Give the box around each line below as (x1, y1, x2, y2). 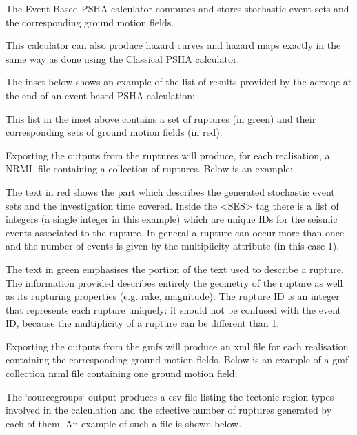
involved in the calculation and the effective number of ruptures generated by (6, 403, 332, 417)
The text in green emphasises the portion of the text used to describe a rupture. (6, 261, 344, 276)
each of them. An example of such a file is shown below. (6, 416, 242, 430)
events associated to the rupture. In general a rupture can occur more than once (6, 225, 345, 239)
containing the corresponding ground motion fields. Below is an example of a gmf (6, 352, 349, 367)
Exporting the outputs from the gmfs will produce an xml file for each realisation (6, 338, 349, 353)
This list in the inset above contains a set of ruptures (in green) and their (6, 111, 316, 125)
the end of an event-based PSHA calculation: (6, 88, 195, 102)
